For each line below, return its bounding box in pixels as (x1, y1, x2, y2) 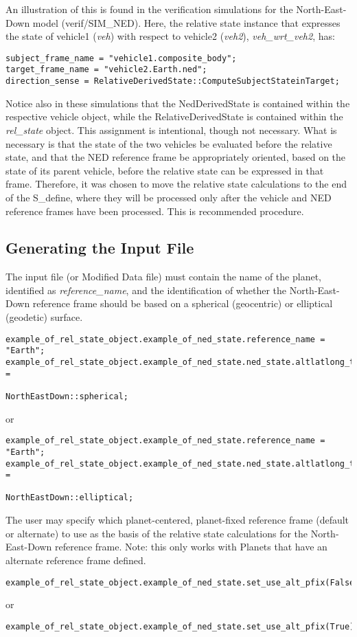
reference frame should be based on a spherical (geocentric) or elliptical (32, 296, 333, 311)
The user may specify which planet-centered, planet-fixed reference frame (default (5, 513, 349, 527)
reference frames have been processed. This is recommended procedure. (5, 203, 304, 218)
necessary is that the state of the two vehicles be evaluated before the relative (5, 136, 332, 150)
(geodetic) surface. (5, 310, 83, 324)
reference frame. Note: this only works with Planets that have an (55, 539, 327, 554)
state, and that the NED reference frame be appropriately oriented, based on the (5, 150, 346, 164)
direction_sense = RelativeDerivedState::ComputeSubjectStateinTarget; (5, 76, 340, 87)
